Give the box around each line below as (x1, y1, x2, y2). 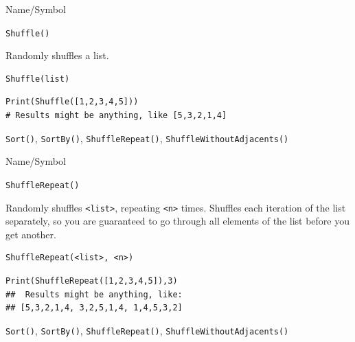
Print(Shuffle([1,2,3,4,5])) (5, 97, 139, 107)
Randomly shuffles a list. (5, 48, 109, 62)
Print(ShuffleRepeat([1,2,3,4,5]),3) (5, 275, 178, 286)
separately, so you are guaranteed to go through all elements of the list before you (5, 214, 350, 228)
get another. (5, 227, 56, 241)
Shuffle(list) (5, 73, 70, 84)
